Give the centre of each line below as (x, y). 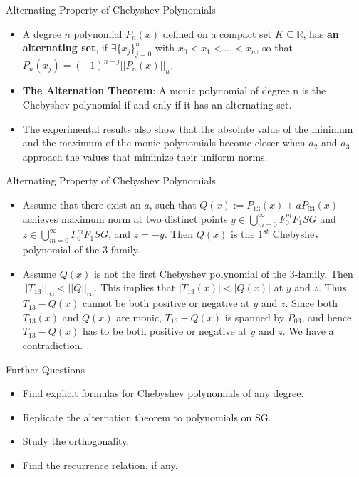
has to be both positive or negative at (165, 331)
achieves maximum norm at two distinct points (125, 218)
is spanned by (255, 317)
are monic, (139, 317)
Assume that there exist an (82, 205)
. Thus (333, 287)
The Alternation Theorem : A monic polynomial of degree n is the (174, 90)
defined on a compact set (217, 33)
